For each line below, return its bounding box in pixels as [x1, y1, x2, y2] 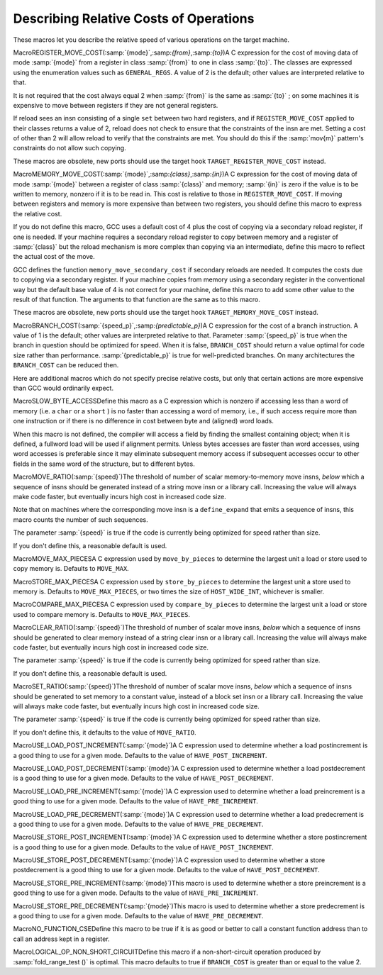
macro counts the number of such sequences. [13, 515, 148, 524]
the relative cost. [13, 209, 62, 218]
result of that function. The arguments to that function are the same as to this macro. [13, 295, 260, 303]
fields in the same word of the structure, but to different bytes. [13, 459, 195, 468]
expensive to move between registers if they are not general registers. [13, 101, 218, 109]
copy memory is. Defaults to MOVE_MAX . [13, 564, 129, 573]
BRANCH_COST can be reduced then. [13, 361, 119, 369]
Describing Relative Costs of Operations [13, 11, 255, 26]
